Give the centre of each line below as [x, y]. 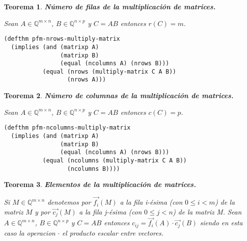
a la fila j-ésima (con [110, 211]
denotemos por [69, 202]
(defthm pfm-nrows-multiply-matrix [62, 39]
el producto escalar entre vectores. [113, 232]
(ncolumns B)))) [94, 169]
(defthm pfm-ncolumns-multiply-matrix [67, 128]
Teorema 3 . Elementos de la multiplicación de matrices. [100, 184]
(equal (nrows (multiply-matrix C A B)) [109, 71]
